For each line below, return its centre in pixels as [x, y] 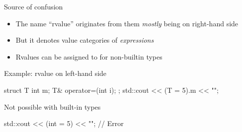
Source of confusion [34, 6]
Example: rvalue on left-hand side [55, 73]
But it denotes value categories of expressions [85, 40]
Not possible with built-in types [52, 106]
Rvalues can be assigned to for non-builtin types [89, 56]
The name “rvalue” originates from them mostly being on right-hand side [127, 23]
